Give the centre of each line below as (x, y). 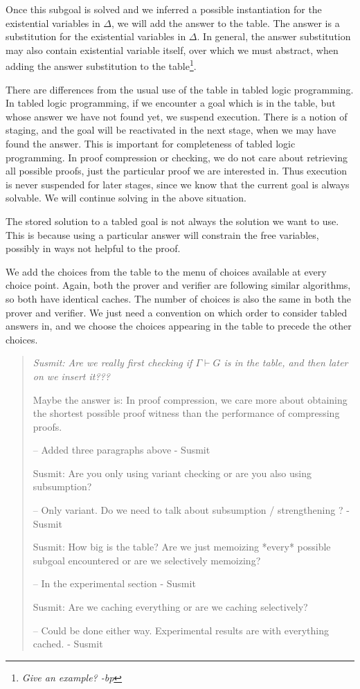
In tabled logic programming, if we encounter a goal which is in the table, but (171, 103)
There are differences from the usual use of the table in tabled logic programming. (180, 89)
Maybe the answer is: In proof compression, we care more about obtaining (190, 399)
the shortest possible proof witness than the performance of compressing (186, 413)
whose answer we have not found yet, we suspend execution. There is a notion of (177, 116)
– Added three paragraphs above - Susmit (121, 450)
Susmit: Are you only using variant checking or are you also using (172, 473)
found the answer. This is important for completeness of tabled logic (151, 143)
